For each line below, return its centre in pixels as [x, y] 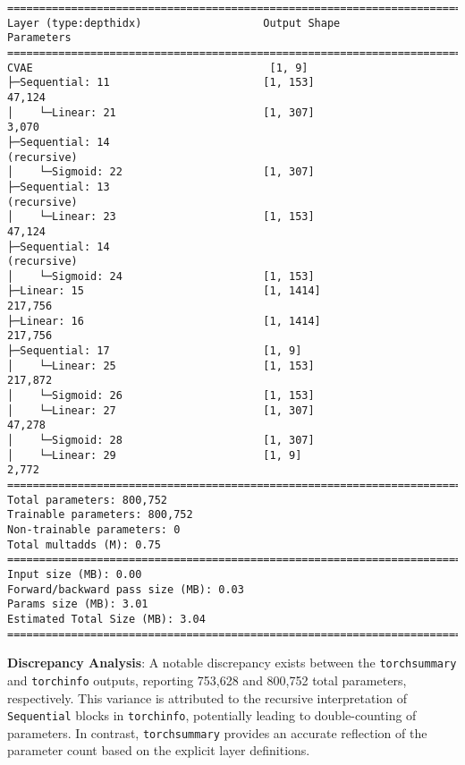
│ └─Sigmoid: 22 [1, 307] [161, 172]
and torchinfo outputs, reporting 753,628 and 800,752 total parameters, [207, 680]
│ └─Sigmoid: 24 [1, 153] [161, 276]
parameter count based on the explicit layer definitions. [159, 750]
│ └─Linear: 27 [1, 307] [161, 410]
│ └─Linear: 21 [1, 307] [161, 112]
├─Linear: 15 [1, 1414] [164, 291]
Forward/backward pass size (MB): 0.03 [126, 589]
